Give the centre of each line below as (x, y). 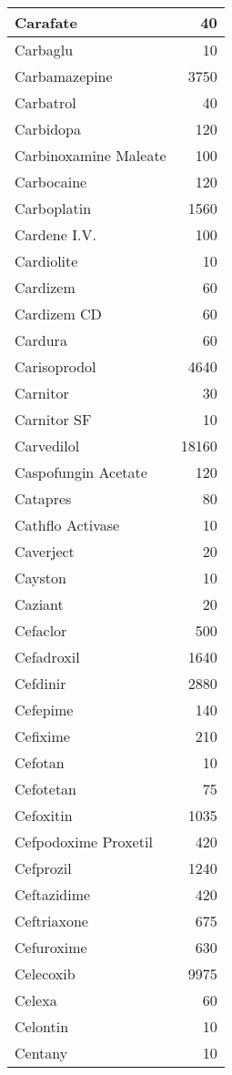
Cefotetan (46, 789)
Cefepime (44, 710)
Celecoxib (45, 974)
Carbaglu (44, 50)
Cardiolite (46, 261)
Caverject (45, 551)
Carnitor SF (53, 419)
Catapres (43, 498)
